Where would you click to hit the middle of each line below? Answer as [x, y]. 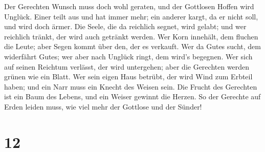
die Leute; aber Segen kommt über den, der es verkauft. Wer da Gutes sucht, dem [132, 46]
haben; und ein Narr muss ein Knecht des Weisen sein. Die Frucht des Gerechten [131, 86]
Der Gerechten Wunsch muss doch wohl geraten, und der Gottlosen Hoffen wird [129, 6]
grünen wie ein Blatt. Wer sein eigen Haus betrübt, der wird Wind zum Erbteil [128, 77]
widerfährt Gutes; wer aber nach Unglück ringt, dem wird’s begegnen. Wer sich [128, 56]
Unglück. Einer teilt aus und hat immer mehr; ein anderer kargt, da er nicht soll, [131, 16]
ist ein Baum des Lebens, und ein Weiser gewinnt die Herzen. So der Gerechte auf [132, 96]
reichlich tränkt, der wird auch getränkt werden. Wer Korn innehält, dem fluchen [131, 36]
